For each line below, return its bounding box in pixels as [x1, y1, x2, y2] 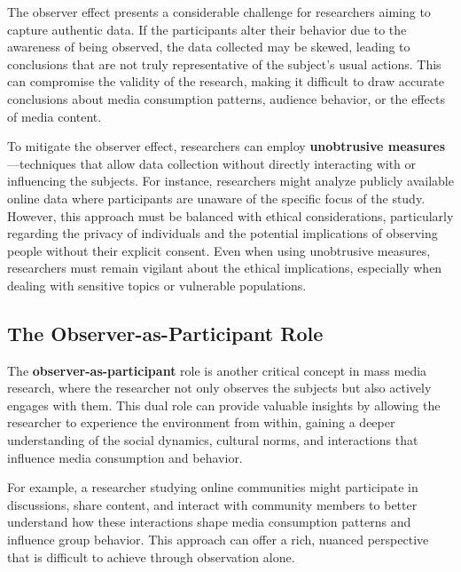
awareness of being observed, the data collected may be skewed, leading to [7, 37, 410, 56]
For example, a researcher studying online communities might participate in [7, 478, 418, 497]
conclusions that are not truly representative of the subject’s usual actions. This [7, 54, 441, 73]
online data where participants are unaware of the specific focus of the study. [7, 188, 426, 207]
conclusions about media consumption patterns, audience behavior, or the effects [7, 89, 446, 107]
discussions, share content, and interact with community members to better [7, 495, 418, 513]
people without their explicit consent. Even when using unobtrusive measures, [7, 241, 431, 259]
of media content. [7, 107, 102, 125]
